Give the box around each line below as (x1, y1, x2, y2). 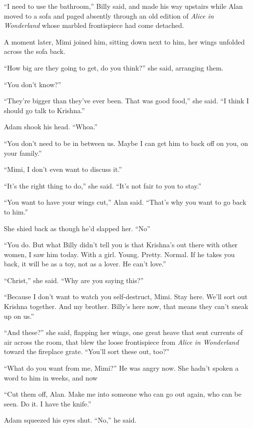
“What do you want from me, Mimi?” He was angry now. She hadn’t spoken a (4, 363, 239, 373)
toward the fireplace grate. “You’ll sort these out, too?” (4, 346, 169, 357)
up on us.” (4, 310, 34, 321)
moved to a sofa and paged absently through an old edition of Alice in (4, 10, 214, 21)
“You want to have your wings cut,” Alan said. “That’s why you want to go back (4, 197, 247, 207)
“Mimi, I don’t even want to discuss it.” (4, 164, 122, 174)
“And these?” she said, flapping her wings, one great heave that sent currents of (4, 327, 243, 337)
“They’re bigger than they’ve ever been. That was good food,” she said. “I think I (4, 95, 249, 106)
